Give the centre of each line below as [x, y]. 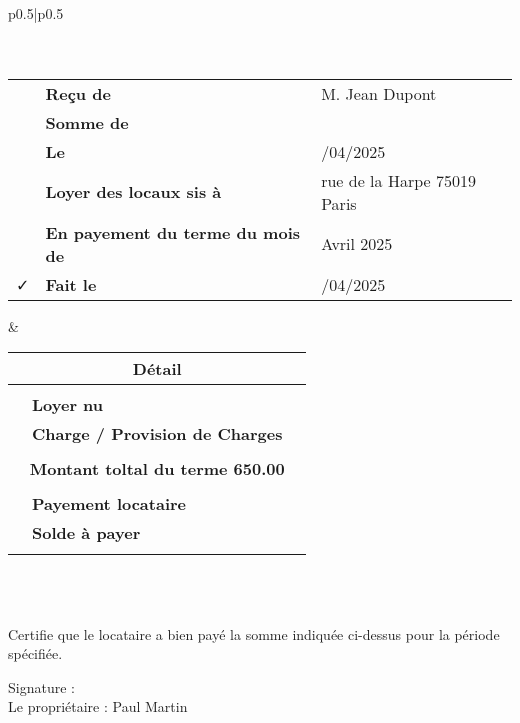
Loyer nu [68, 405]
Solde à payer [86, 533]
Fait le [71, 284]
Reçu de [78, 93]
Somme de [87, 122]
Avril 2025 [357, 244]
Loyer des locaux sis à [133, 192]
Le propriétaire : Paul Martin [98, 706]
